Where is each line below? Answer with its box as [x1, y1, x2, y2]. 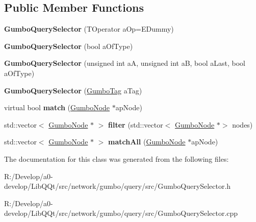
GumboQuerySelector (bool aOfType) [4, 40, 133, 51]
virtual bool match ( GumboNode [4, 102, 110, 113]
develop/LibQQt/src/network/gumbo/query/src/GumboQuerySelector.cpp [4, 208, 238, 218]
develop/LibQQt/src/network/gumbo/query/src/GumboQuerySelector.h [4, 181, 231, 191]
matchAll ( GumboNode [108, 136, 186, 147]
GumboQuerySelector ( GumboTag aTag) [4, 85, 142, 95]
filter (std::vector [108, 119, 163, 130]
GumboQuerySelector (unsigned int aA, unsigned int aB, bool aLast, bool [4, 58, 245, 68]
